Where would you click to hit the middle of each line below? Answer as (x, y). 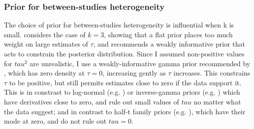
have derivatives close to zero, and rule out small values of (92, 101)
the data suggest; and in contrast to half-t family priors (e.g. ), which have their (125, 111)
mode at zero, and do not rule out (55, 121)
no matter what (217, 101)
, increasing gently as (134, 73)
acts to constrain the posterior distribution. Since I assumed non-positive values (124, 53)
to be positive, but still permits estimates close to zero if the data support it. (125, 82)
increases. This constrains (212, 73)
